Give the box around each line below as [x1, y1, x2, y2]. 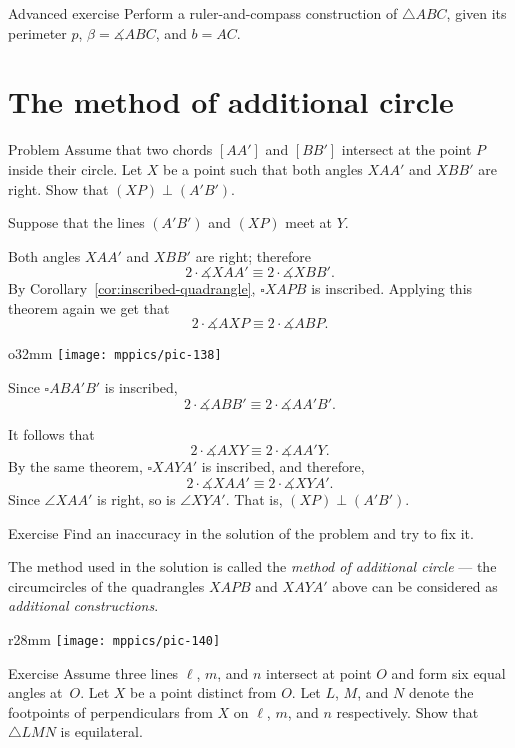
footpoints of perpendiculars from [8, 701, 213, 722]
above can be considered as [332, 575, 498, 596]
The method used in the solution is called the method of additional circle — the [8, 556, 497, 577]
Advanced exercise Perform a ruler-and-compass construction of [8, 3, 398, 23]
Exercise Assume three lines [8, 662, 179, 683]
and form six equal [391, 662, 506, 683]
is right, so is [97, 488, 176, 509]
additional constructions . [8, 595, 159, 616]
